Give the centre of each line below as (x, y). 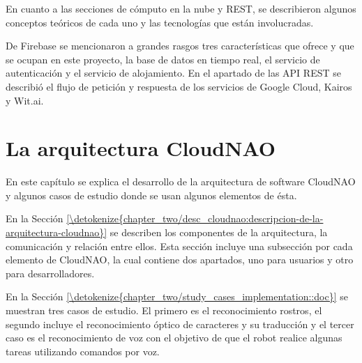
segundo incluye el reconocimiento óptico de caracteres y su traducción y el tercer (180, 324)
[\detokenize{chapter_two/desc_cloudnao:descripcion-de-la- (195, 218)
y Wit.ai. (25, 100)
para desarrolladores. (50, 273)
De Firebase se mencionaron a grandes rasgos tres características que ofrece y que (180, 46)
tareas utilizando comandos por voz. (83, 351)
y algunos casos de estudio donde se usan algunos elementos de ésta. (151, 195)
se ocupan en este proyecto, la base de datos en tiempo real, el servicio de (163, 59)
